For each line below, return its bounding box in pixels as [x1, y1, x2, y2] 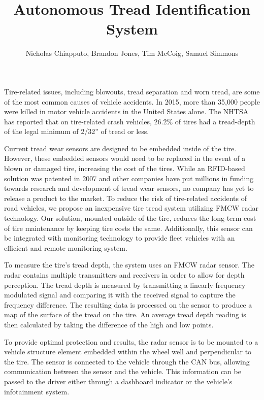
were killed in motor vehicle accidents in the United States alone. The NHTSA [4, 106, 249, 117]
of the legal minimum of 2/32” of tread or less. [4, 126, 149, 137]
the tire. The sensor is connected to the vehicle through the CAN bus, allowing [4, 356, 250, 366]
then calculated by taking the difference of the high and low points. [4, 319, 214, 329]
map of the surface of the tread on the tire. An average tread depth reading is [4, 309, 246, 320]
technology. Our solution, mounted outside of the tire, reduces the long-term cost [4, 213, 256, 223]
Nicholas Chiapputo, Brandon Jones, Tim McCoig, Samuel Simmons [25, 48, 239, 58]
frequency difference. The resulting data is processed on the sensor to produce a [4, 299, 252, 310]
